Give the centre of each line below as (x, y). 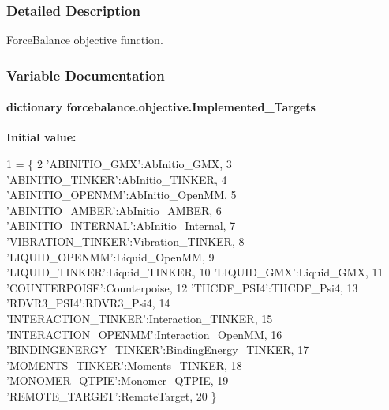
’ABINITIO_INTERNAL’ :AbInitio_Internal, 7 (121, 226)
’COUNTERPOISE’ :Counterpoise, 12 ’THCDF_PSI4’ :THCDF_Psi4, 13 (182, 287)
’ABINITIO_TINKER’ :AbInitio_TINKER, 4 (117, 179)
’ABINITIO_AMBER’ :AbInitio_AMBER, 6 (114, 210)
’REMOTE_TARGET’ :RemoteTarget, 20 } (112, 395)
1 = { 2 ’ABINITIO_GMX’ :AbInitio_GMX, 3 (119, 164)
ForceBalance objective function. (85, 40)
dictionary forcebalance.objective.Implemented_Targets (161, 107)
